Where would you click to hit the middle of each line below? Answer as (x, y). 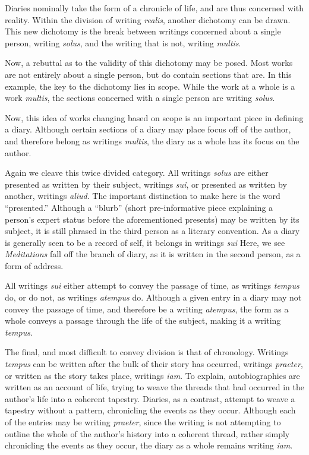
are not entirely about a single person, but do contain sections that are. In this (148, 74)
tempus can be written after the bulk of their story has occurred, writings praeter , (154, 364)
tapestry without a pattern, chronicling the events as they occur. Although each (150, 410)
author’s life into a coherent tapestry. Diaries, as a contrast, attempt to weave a (150, 398)
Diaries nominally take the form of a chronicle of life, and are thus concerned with (154, 8)
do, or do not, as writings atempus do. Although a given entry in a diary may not (153, 297)
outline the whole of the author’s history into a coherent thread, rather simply (147, 433)
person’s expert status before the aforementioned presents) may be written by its (152, 219)
